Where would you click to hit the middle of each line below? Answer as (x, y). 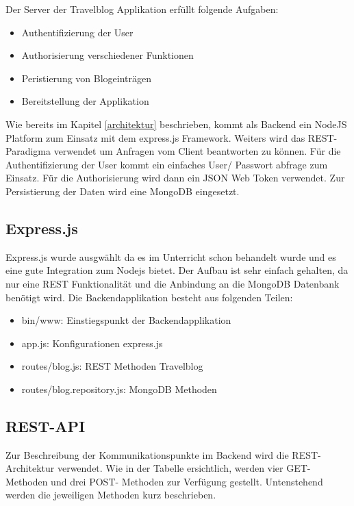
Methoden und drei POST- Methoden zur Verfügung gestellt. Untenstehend (164, 481)
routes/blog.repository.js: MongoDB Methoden (119, 389)
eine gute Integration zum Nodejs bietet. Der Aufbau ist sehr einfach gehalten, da (177, 270)
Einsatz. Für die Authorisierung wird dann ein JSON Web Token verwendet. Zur (175, 178)
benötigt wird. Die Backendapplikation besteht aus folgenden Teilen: (149, 297)
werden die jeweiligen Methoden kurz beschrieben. (111, 495)
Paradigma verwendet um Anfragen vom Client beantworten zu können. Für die (173, 151)
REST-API (46, 426)
